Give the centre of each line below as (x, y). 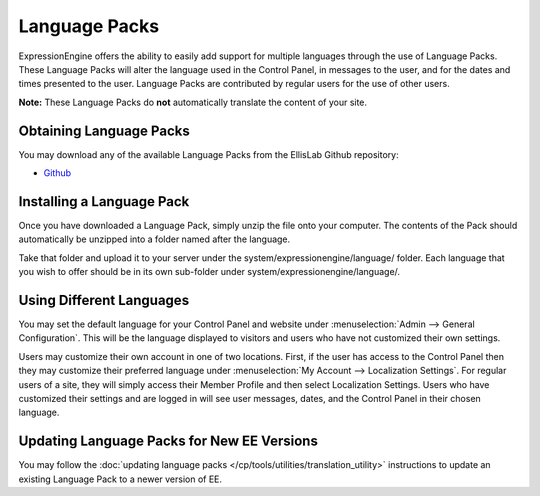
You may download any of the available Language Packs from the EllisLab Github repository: (208, 154)
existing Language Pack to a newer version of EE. (120, 479)
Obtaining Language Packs (104, 130)
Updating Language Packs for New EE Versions (168, 441)
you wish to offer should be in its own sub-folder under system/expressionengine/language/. (209, 272)
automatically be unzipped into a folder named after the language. (154, 239)
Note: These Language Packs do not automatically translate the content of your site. (193, 102)
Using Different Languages (104, 300)
